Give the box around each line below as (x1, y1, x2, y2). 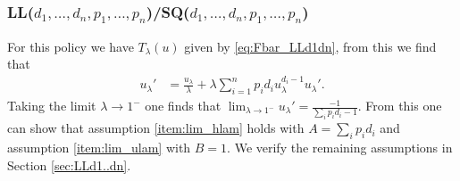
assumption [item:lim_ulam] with (7, 138, 191, 157)
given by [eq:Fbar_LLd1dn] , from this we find (184, 37, 437, 55)
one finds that (145, 96, 222, 115)
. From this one (357, 96, 442, 115)
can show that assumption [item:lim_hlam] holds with (7, 119, 305, 137)
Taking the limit (7, 96, 96, 115)
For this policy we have (7, 37, 134, 55)
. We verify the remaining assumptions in (227, 138, 453, 157)
